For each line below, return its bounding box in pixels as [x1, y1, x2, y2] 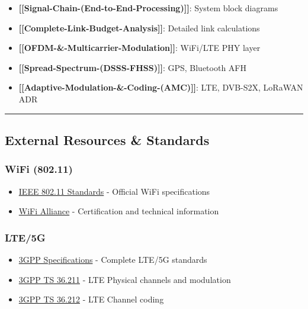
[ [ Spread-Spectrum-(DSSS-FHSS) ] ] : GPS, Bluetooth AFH [18, 61, 246, 73]
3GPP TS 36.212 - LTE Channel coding [18, 293, 164, 305]
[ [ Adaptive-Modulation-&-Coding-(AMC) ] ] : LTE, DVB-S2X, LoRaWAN [18, 81, 303, 94]
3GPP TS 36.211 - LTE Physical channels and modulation [18, 273, 231, 285]
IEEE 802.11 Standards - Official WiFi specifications [18, 185, 210, 197]
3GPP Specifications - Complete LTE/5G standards [18, 253, 207, 265]
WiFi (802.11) [5, 162, 73, 176]
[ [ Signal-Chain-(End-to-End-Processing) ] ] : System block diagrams [18, 2, 278, 14]
